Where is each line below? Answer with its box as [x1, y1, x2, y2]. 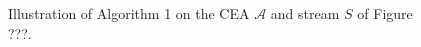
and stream [270, 3, 340, 23]
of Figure [357, 3, 413, 23]
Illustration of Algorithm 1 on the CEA [8, 3, 250, 23]
